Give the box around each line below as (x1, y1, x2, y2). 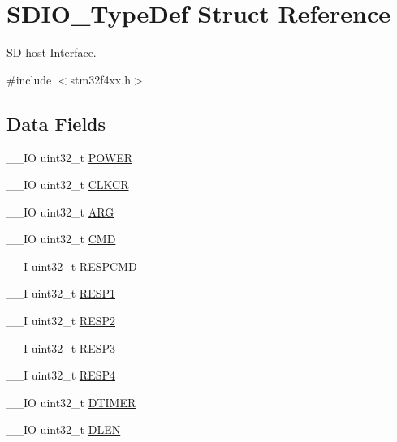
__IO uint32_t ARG (6, 203, 114, 220)
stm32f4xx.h (70, 71, 131, 88)
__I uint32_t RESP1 (6, 285, 115, 302)
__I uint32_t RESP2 (6, 312, 115, 329)
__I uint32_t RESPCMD (6, 257, 137, 274)
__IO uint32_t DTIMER (6, 393, 136, 410)
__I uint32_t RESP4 (6, 367, 115, 384)
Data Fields (6, 110, 106, 135)
